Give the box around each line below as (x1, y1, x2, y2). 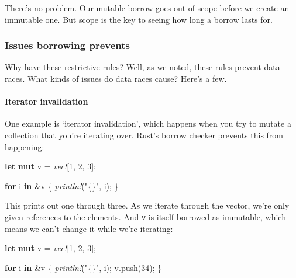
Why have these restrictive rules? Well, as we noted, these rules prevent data (5, 61, 280, 73)
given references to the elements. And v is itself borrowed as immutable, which (5, 210, 286, 223)
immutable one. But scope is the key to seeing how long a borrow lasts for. (5, 13, 273, 25)
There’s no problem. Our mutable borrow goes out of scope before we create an (5, 2, 290, 13)
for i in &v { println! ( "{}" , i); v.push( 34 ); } (5, 261, 162, 273)
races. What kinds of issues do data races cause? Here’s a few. (5, 72, 227, 84)
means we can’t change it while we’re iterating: (5, 222, 173, 234)
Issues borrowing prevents (5, 38, 130, 53)
